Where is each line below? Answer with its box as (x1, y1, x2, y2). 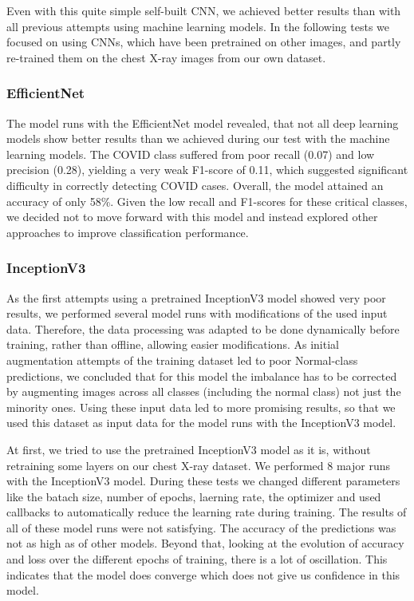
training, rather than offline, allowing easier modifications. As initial (6, 336, 339, 353)
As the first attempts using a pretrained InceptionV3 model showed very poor (6, 289, 386, 306)
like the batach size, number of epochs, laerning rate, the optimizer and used (6, 488, 381, 504)
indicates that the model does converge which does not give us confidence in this (6, 566, 400, 583)
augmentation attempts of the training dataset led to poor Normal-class (6, 351, 358, 368)
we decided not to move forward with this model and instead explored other (6, 208, 378, 225)
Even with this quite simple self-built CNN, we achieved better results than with (6, 2, 401, 18)
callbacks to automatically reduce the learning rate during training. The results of (6, 504, 407, 520)
